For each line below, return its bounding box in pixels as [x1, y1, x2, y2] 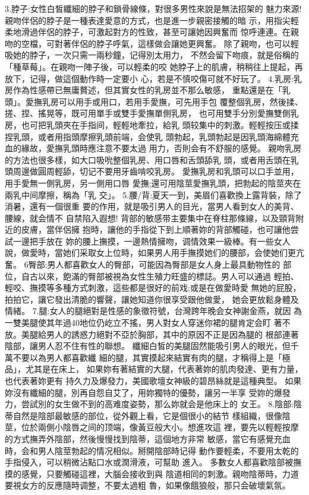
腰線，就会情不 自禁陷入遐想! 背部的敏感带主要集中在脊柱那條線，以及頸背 [5, 211, 296, 224]
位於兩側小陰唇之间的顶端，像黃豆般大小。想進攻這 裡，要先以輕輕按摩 [21, 421, 299, 433]
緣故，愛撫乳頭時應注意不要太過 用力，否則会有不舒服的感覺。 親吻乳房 [21, 142, 302, 154]
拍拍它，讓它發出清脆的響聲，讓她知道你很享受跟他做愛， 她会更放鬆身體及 [5, 293, 299, 305]
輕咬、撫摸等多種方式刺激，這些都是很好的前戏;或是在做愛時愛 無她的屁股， [5, 281, 301, 294]
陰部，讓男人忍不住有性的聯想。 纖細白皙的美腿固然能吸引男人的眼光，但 [5, 339, 291, 352]
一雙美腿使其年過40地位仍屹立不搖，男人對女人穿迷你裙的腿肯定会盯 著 [5, 316, 282, 329]
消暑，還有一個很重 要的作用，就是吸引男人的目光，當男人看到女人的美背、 [5, 200, 299, 212]
